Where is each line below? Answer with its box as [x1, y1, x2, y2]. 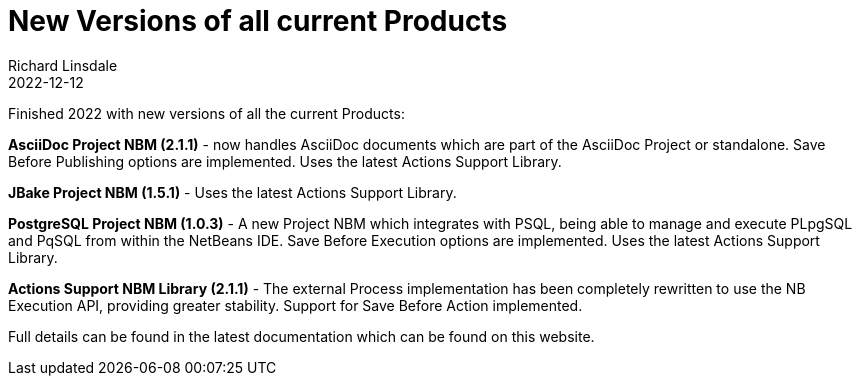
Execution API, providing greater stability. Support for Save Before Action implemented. [8, 296, 583, 314]
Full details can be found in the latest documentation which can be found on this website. [8, 327, 595, 345]
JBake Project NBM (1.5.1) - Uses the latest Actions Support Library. [8, 183, 457, 201]
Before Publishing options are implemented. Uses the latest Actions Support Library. [8, 152, 562, 170]
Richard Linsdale [8, 56, 118, 74]
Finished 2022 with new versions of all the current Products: [8, 104, 405, 122]
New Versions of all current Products [8, 4, 508, 38]
